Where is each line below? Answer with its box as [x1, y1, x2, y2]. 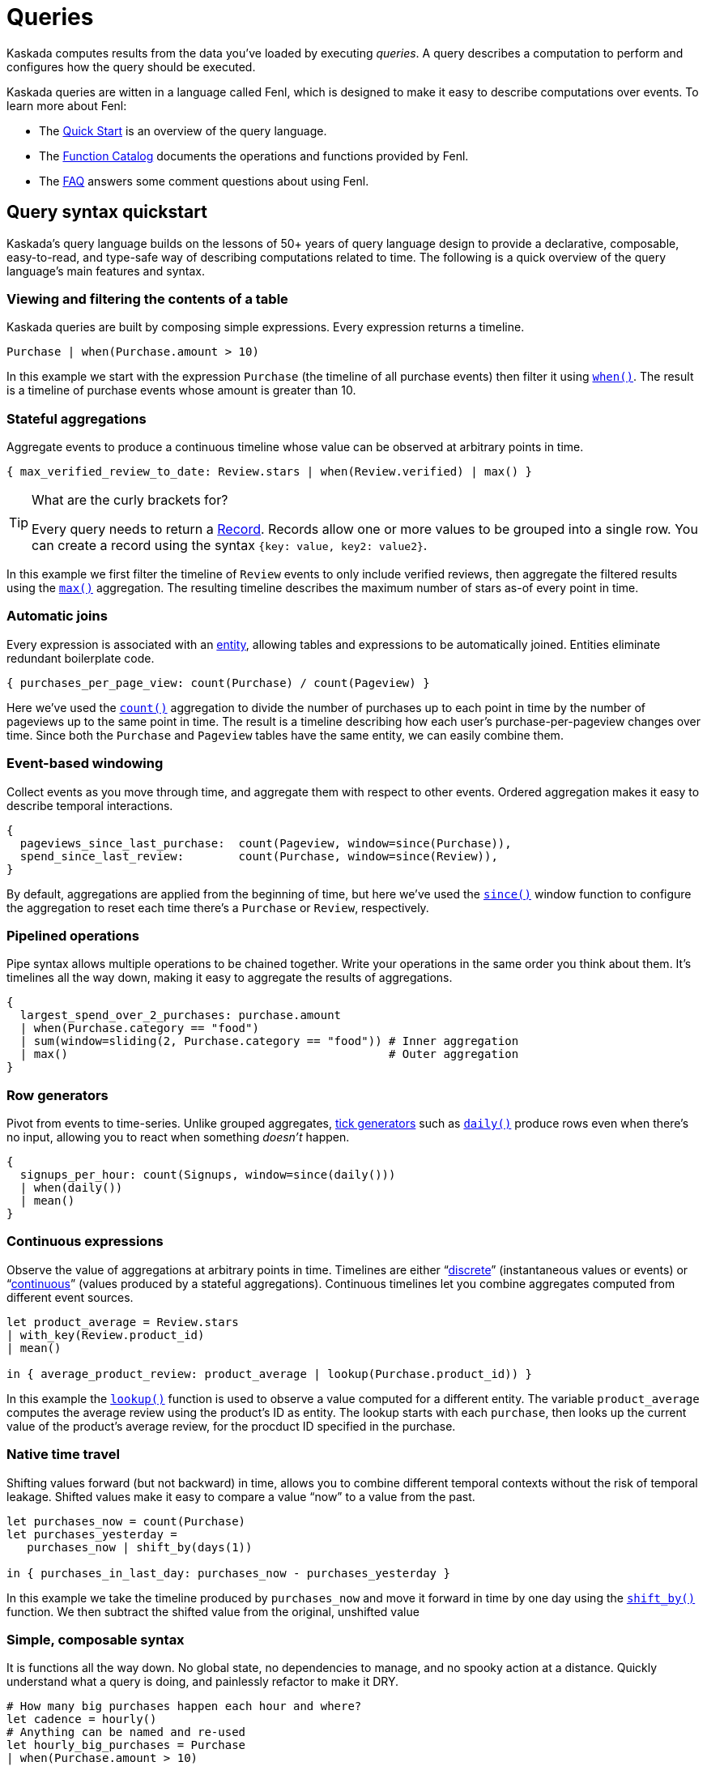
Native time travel [6, 1446, 120, 1463]
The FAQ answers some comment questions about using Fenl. [39, 173, 369, 188]
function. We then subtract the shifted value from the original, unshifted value [6, 1604, 420, 1619]
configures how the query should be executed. [6, 59, 256, 74]
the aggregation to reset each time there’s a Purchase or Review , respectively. [6, 900, 429, 915]
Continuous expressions [6, 1233, 164, 1250]
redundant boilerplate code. [6, 651, 155, 665]
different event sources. [6, 1290, 134, 1304]
